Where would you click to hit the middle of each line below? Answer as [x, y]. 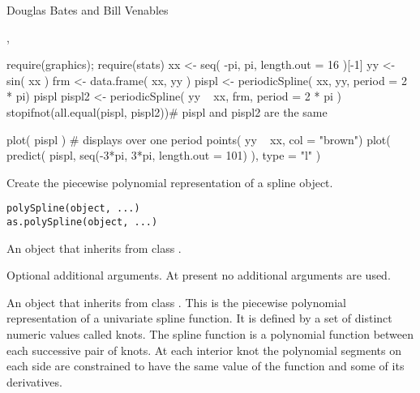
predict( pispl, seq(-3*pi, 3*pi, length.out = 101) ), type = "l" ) [164, 155]
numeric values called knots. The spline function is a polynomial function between [210, 334]
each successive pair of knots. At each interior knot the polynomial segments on [204, 350]
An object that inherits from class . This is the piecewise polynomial [176, 302]
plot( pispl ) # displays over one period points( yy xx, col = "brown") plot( [199, 139]
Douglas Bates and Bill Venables [88, 10]
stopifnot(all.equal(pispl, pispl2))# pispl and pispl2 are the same [167, 111]
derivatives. [34, 381]
